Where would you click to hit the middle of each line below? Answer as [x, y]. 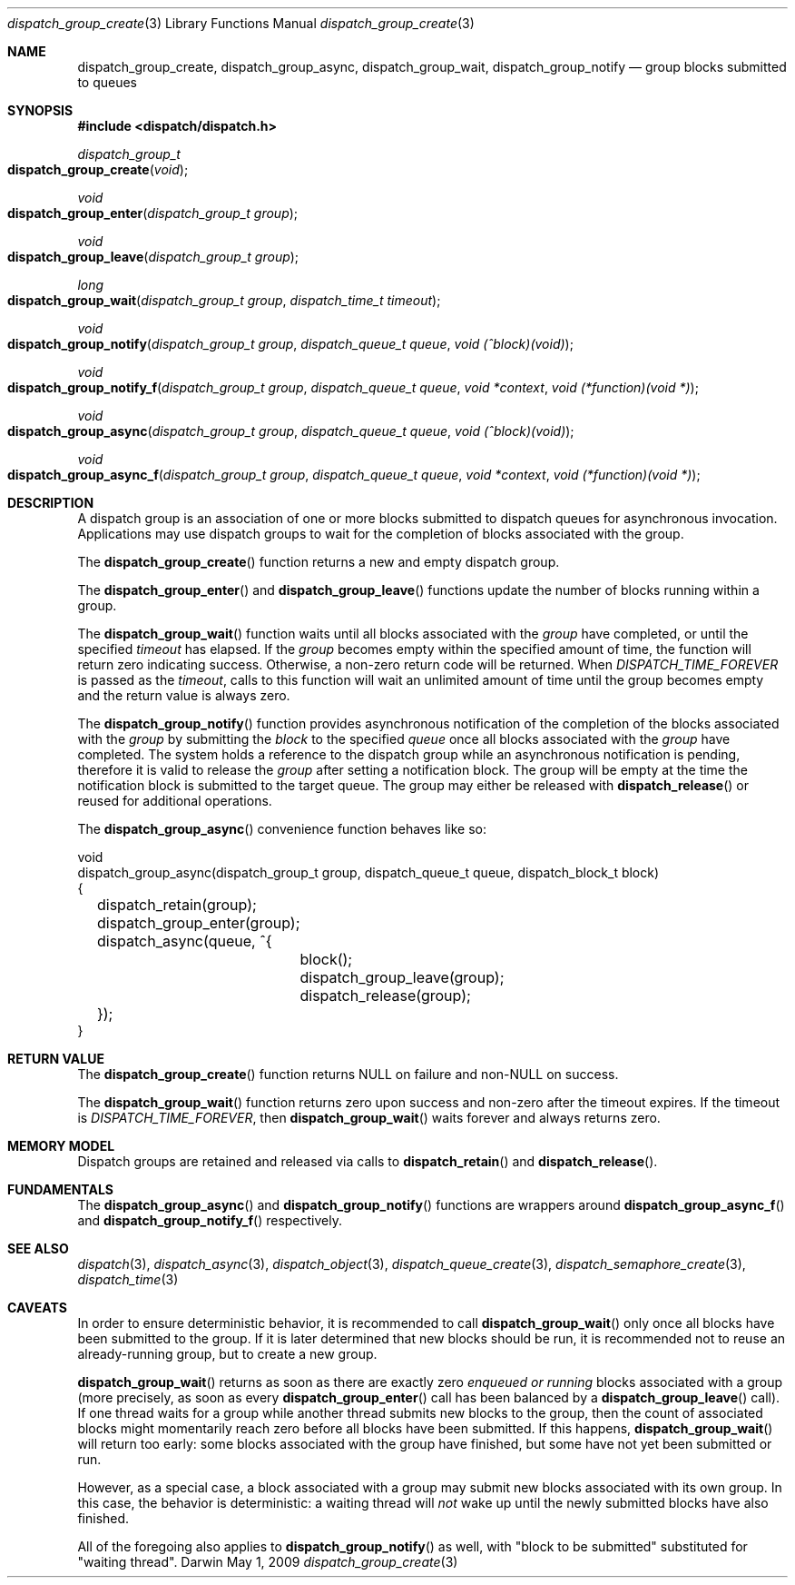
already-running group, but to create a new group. [227, 1354]
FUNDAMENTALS [60, 1189]
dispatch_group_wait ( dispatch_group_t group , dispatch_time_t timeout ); [224, 300]
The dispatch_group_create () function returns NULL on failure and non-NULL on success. [348, 1074]
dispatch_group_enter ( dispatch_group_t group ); [153, 213]
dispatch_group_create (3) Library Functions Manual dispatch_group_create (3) [241, 23]
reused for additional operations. [175, 801]
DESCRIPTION [51, 503]
